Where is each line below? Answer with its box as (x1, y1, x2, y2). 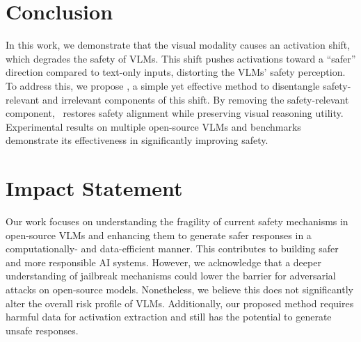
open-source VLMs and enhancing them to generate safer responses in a (6, 227, 312, 242)
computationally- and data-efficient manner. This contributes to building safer (6, 241, 339, 256)
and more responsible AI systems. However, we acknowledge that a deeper (6, 254, 321, 269)
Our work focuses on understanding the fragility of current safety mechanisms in (6, 214, 348, 228)
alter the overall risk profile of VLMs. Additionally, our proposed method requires (6, 295, 354, 310)
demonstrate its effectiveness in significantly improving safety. (6, 133, 268, 147)
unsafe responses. (6, 323, 79, 337)
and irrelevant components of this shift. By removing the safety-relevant (42, 92, 349, 106)
